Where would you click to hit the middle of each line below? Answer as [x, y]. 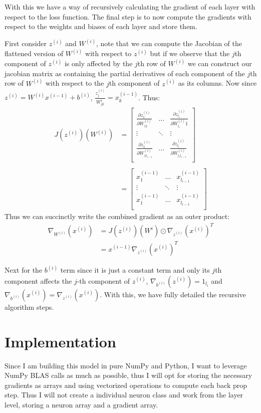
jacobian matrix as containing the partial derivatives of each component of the [125, 73]
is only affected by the [98, 63]
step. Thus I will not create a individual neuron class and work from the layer [124, 395]
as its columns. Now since [217, 83]
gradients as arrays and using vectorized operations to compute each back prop [126, 385]
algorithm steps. [29, 306]
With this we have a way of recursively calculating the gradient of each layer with [130, 7]
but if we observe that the [190, 53]
